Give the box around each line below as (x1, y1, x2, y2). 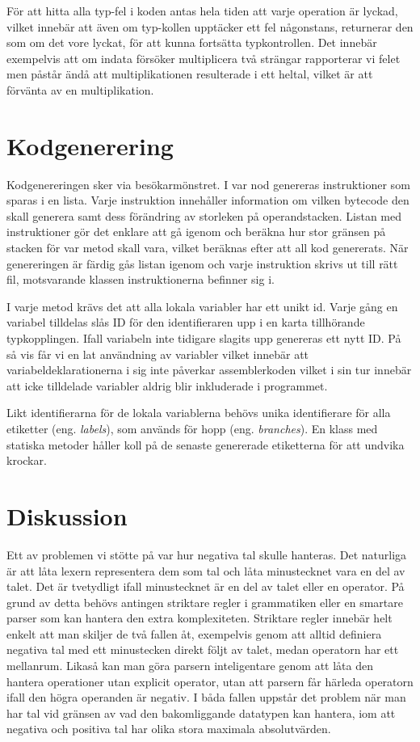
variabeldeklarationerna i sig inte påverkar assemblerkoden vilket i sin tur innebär (6, 361, 412, 378)
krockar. (6, 452, 47, 469)
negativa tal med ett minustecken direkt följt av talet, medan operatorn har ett (6, 641, 399, 658)
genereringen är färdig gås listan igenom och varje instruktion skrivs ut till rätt (6, 255, 398, 272)
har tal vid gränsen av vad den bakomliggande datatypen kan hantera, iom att (6, 704, 396, 721)
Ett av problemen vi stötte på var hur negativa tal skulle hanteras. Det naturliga (6, 546, 407, 563)
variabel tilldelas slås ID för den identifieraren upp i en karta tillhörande (6, 314, 365, 331)
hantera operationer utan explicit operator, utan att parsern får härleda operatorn (6, 672, 414, 689)
